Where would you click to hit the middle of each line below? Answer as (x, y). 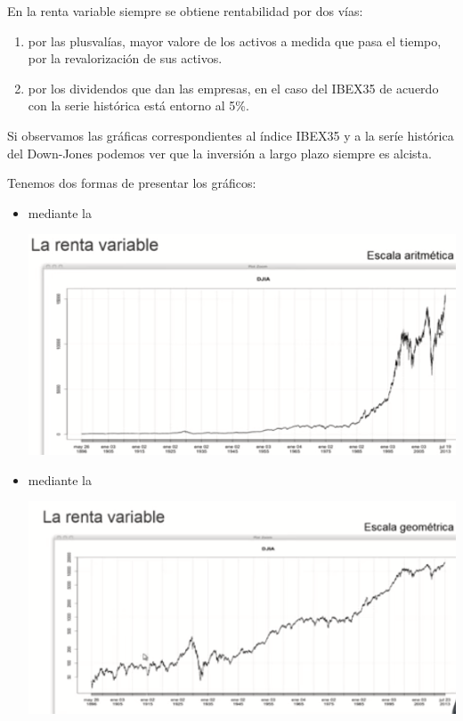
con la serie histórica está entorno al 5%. (138, 105)
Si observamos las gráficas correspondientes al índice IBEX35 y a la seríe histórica (231, 135)
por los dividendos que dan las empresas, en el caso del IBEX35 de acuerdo (233, 88)
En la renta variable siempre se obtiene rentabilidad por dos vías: (185, 11)
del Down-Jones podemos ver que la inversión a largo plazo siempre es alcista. (219, 153)
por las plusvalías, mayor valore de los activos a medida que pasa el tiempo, (235, 41)
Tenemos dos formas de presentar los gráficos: (132, 183)
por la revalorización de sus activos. (125, 58)
